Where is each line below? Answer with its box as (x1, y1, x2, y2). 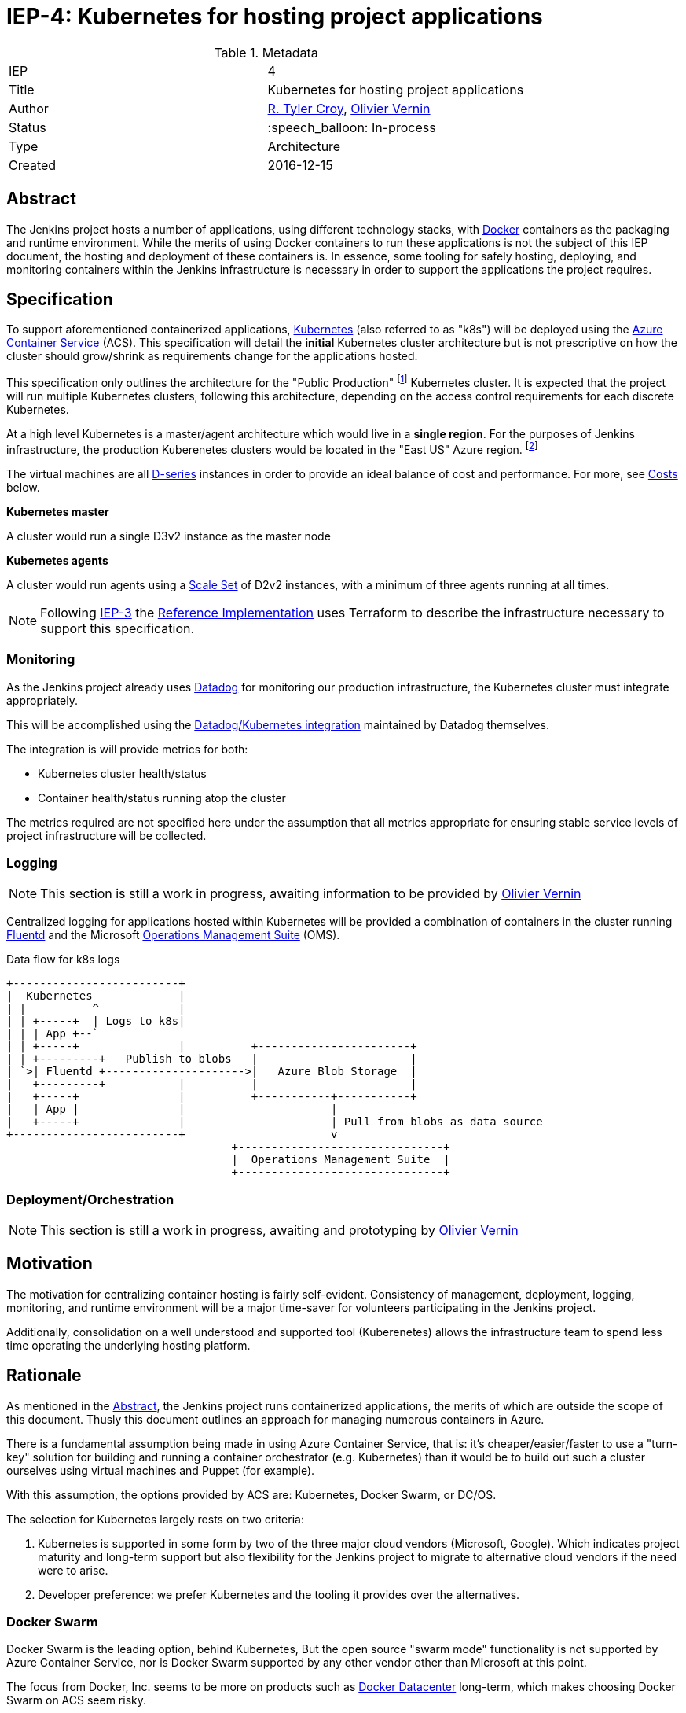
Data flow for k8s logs (6, 952, 120, 967)
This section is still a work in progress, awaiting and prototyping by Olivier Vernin (40, 1222, 519, 1238)
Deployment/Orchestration (6, 1191, 174, 1207)
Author (9, 100, 49, 116)
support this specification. (40, 620, 195, 636)
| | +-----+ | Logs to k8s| (6, 1015, 185, 1028)
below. (6, 480, 40, 494)
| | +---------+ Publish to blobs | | (6, 1052, 417, 1066)
